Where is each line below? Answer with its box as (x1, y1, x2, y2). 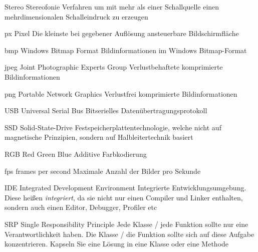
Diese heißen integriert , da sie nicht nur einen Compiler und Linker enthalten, (5, 192, 243, 202)
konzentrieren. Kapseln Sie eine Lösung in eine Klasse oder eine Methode (5, 238, 229, 249)
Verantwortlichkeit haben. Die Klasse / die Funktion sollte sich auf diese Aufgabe (5, 228, 254, 239)
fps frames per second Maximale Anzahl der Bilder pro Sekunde (5, 165, 201, 176)
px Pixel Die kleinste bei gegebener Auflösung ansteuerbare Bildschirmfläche (5, 28, 239, 39)
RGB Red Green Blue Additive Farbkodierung (5, 148, 147, 159)
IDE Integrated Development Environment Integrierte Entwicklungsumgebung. (5, 182, 246, 193)
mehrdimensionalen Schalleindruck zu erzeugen (5, 11, 148, 22)
